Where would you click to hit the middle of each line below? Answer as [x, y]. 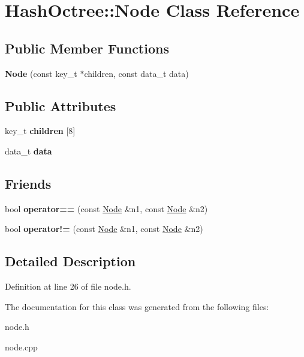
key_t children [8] [40, 131]
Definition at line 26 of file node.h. [68, 286]
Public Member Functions [87, 48]
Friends [28, 183]
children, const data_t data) [136, 73]
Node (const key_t [41, 73]
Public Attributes [61, 105]
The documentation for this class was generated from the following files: [137, 306]
